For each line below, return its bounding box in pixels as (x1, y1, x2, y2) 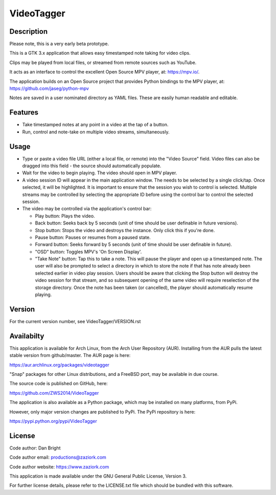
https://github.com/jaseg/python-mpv (9, 85, 89, 92)
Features (9, 108, 38, 117)
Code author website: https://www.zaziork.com (9, 463, 109, 470)
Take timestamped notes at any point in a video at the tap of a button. (22, 122, 169, 128)
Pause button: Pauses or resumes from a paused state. (35, 234, 151, 240)
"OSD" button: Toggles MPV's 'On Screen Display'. (35, 249, 142, 255)
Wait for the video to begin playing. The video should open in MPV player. (22, 170, 177, 176)
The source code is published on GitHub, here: (9, 380, 108, 387)
